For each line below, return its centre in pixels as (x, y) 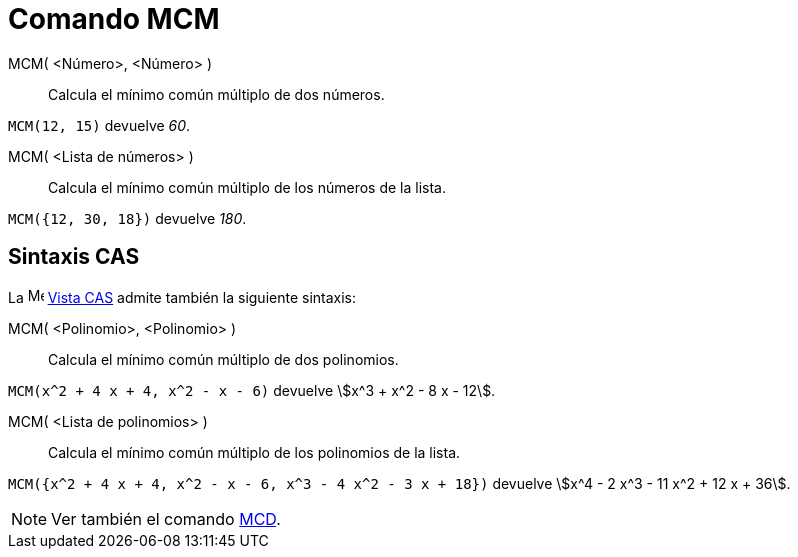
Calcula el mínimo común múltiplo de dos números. (216, 94)
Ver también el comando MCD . (166, 518)
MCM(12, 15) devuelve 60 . (99, 125)
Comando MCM (114, 19)
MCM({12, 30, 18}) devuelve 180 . (127, 218)
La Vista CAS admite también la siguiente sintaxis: (182, 297)
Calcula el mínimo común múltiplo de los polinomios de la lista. (254, 452)
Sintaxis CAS (74, 257)
